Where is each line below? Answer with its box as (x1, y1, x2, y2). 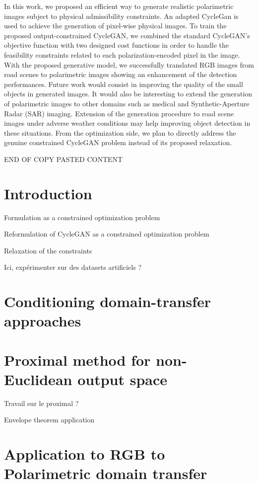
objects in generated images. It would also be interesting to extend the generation (4, 88, 253, 99)
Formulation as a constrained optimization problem (4, 212, 160, 222)
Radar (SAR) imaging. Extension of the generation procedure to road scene (4, 108, 234, 118)
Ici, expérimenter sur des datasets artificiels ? (4, 262, 142, 272)
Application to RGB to (4, 444, 165, 464)
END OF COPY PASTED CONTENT (4, 154, 123, 164)
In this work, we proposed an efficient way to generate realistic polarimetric (4, 1, 234, 11)
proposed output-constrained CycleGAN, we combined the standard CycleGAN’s (4, 30, 250, 40)
